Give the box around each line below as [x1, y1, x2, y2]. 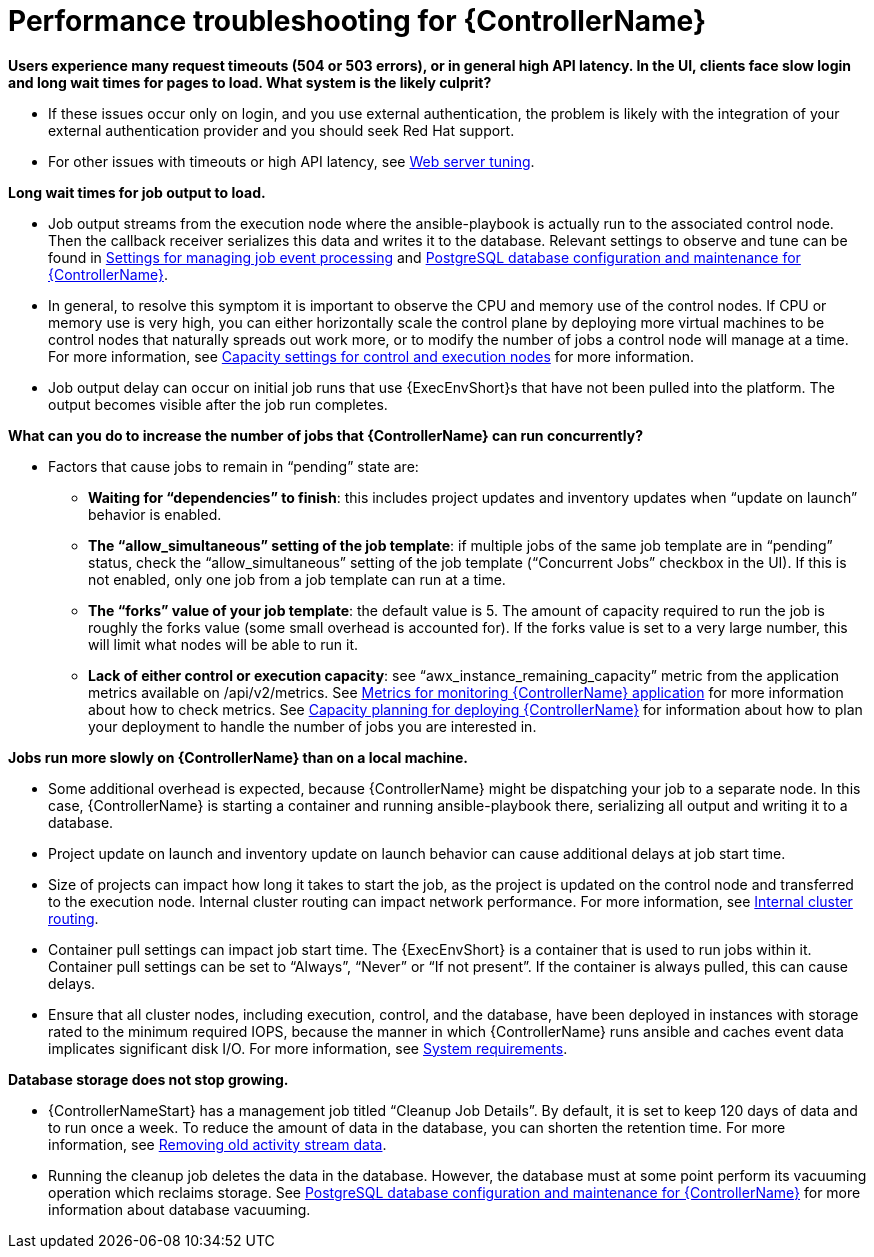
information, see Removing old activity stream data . [48, 1135, 387, 1153]
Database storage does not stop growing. [8, 1070, 289, 1088]
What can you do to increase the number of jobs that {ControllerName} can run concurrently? [8, 426, 643, 444]
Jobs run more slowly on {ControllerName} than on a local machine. [8, 748, 469, 766]
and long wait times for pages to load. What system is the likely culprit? [8, 73, 492, 91]
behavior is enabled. [88, 505, 222, 523]
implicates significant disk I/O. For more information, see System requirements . [48, 1039, 568, 1057]
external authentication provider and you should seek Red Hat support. [48, 121, 515, 139]
